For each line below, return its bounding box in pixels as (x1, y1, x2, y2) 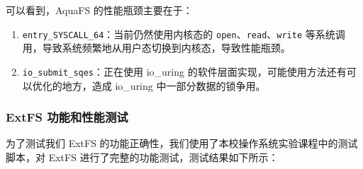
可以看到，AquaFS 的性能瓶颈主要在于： (6, 3, 193, 17)
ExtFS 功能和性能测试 (6, 108, 128, 126)
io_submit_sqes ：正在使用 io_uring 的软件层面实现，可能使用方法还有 (22, 64, 347, 78)
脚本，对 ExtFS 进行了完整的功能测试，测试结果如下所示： (6, 149, 279, 164)
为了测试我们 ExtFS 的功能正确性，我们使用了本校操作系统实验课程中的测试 (6, 136, 358, 151)
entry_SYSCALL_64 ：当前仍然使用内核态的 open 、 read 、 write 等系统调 (22, 26, 345, 41)
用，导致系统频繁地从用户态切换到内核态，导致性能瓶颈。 (22, 40, 291, 55)
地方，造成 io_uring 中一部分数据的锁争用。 (62, 78, 266, 93)
